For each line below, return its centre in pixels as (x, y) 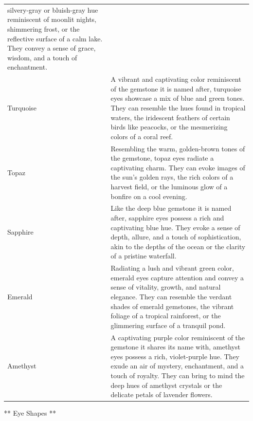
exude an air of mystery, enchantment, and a (177, 366)
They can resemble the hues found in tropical (178, 107)
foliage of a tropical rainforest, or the (166, 316)
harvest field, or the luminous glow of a (169, 186)
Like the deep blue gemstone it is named (171, 208)
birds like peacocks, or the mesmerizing (169, 127)
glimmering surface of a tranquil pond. (168, 325)
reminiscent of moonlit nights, (52, 19)
